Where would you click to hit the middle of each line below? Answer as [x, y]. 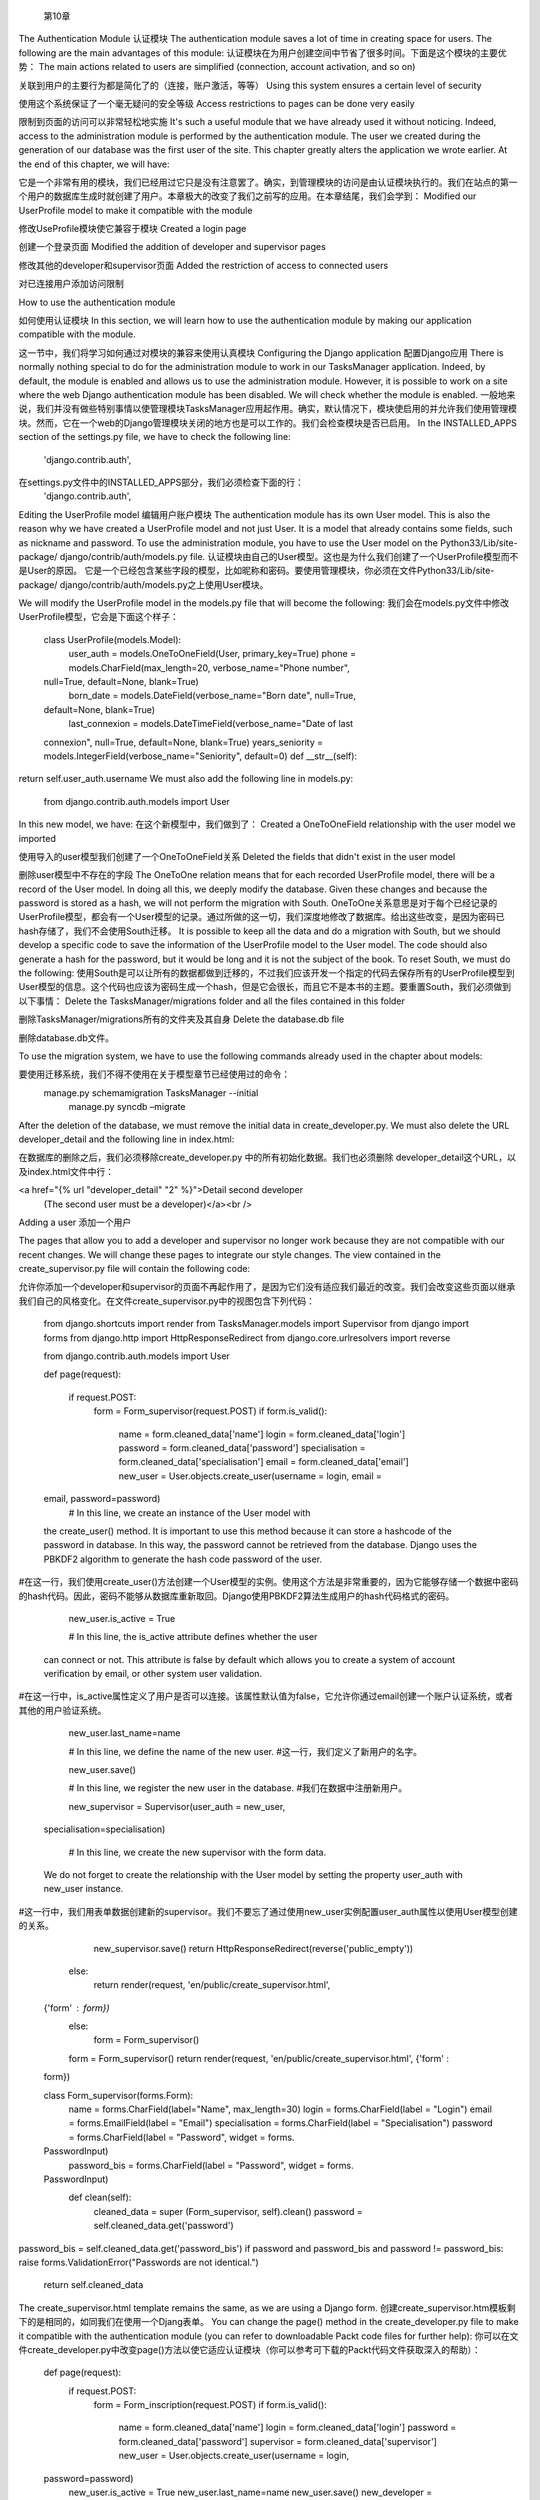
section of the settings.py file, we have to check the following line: [154, 437]
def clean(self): [100, 2197]
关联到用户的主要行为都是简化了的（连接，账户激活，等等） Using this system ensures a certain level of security [250, 85]
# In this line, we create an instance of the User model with [189, 1512]
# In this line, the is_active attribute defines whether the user [193, 1637]
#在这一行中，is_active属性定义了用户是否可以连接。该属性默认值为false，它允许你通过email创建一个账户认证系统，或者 [266, 1696]
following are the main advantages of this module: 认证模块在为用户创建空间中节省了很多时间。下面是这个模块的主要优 [262, 52]
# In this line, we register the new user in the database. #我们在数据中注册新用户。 [238, 1788]
